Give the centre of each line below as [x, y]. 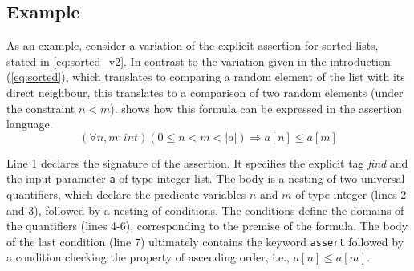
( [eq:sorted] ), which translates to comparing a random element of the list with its [206, 77]
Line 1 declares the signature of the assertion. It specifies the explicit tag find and [207, 162]
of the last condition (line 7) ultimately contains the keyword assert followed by [205, 241]
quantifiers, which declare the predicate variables [126, 194]
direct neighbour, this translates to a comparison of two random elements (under [205, 92]
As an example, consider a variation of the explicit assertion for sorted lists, [193, 45]
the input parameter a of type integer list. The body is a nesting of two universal [206, 178]
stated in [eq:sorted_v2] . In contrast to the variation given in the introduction [199, 61]
